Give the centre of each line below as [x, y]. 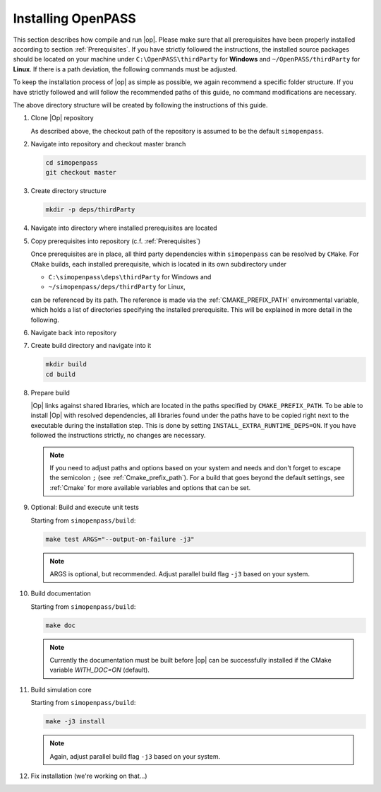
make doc [61, 625]
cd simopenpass [72, 163]
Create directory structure [68, 191]
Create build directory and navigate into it [91, 346]
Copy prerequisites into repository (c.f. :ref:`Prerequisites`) [116, 241]
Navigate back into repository [74, 332]
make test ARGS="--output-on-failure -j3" [120, 539]
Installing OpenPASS [75, 18]
